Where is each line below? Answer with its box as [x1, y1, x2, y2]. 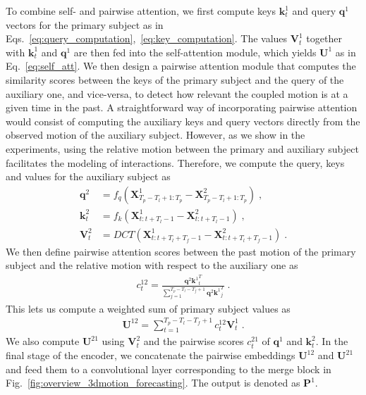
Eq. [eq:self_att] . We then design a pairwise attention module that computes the [6, 58, 356, 73]
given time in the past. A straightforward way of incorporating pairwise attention [6, 100, 358, 115]
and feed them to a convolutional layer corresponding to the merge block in [6, 361, 331, 376]
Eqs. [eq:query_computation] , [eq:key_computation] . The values [6, 31, 288, 46]
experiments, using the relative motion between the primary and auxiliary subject [6, 141, 359, 156]
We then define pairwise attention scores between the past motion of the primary [6, 244, 356, 258]
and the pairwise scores [143, 334, 244, 349]
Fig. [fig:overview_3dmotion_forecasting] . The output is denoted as [6, 375, 300, 390]
